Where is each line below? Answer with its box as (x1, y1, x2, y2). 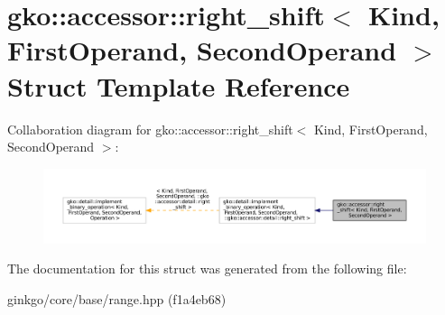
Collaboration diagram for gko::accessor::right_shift (7, 119, 293, 138)
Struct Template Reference (7, 67, 350, 104)
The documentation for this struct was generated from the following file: (7, 259, 407, 278)
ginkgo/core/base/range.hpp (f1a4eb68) (7, 289, 227, 308)
